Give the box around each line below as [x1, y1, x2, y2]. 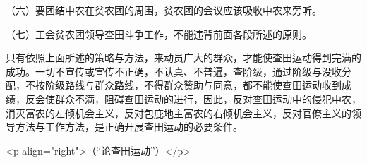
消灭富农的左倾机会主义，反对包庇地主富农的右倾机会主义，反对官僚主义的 [6, 105, 351, 120]
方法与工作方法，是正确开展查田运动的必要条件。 [15, 119, 243, 134]
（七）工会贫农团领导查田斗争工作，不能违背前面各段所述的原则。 [6, 26, 312, 41]
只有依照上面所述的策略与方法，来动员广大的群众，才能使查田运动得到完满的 [6, 50, 361, 65]
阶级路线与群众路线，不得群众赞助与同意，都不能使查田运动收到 [44, 78, 342, 92]
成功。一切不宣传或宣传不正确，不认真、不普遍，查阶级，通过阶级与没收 [6, 64, 342, 78]
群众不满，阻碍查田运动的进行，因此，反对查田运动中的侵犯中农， [54, 91, 361, 106]
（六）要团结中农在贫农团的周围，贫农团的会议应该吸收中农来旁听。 [6, 3, 322, 17]
